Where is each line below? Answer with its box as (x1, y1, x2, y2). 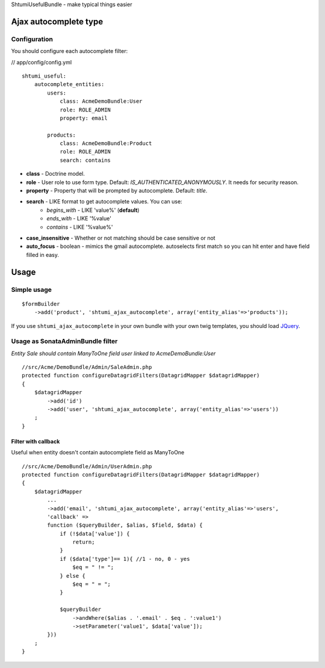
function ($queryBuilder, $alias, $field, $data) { (47, 522, 203, 529)
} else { (60, 572, 85, 579)
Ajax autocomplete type (11, 16, 104, 26)
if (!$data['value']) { (60, 530, 130, 537)
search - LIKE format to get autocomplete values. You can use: (26, 198, 183, 205)
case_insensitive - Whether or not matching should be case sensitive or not (26, 234, 216, 241)
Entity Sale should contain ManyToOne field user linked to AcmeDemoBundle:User (11, 350, 216, 357)
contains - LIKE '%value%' (46, 223, 113, 230)
